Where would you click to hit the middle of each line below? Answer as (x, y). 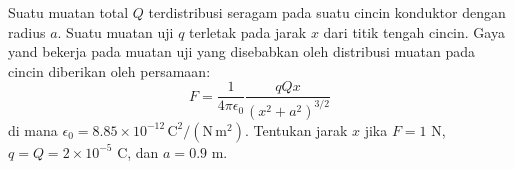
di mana (33, 129)
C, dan (138, 151)
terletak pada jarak (248, 31)
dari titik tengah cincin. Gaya (414, 31)
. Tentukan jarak (296, 129)
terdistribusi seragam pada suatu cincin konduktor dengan (327, 12)
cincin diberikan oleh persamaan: (109, 70)
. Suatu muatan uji (115, 31)
